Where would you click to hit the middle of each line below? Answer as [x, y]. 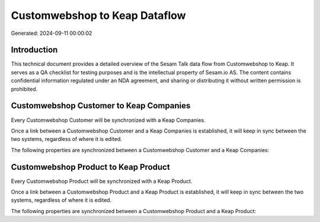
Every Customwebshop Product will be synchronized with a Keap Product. [102, 181]
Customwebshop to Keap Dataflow [98, 15]
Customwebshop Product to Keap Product [90, 167]
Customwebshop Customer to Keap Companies [101, 106]
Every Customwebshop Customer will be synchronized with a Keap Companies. [108, 120]
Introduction [34, 50]
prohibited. [24, 89]
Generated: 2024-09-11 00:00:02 [52, 33]
